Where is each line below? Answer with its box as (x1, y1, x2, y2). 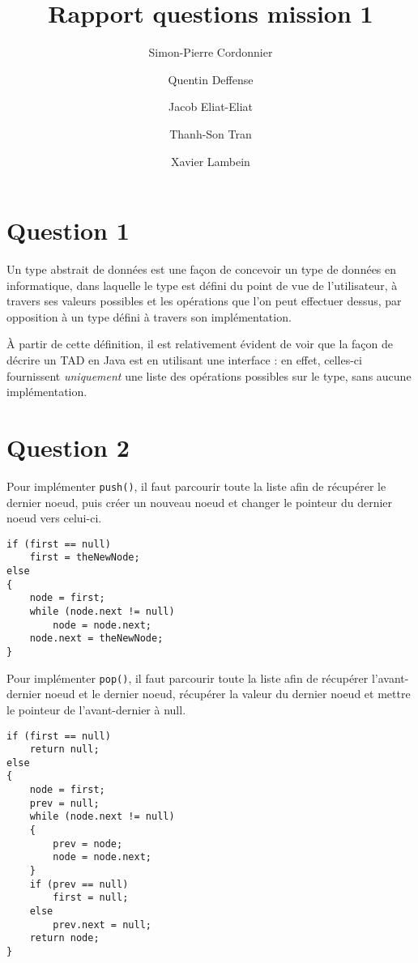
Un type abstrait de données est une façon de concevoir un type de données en (6, 261, 397, 278)
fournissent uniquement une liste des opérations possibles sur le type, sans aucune (6, 367, 412, 384)
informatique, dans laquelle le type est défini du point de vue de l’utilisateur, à (6, 276, 398, 293)
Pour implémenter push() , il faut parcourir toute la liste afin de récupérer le (6, 477, 386, 494)
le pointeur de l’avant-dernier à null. (6, 701, 186, 718)
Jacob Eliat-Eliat (168, 98, 254, 115)
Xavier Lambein (171, 152, 250, 169)
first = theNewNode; (29, 552, 140, 564)
